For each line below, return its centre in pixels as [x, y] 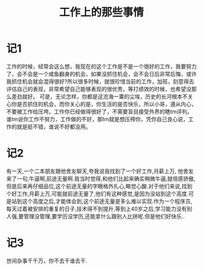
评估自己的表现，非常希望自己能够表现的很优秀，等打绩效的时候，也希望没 [99, 89]
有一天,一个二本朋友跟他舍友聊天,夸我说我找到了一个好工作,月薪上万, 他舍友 [100, 171]
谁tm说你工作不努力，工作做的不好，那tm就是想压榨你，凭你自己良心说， [97, 119]
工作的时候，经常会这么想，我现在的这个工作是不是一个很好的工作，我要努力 [101, 66]
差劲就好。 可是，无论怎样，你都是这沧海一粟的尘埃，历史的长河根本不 [99, 96]
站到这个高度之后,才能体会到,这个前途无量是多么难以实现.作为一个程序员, [102, 201]
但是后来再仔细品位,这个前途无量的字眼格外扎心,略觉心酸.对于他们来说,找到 [99, 186]
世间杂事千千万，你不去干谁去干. [47, 260]
